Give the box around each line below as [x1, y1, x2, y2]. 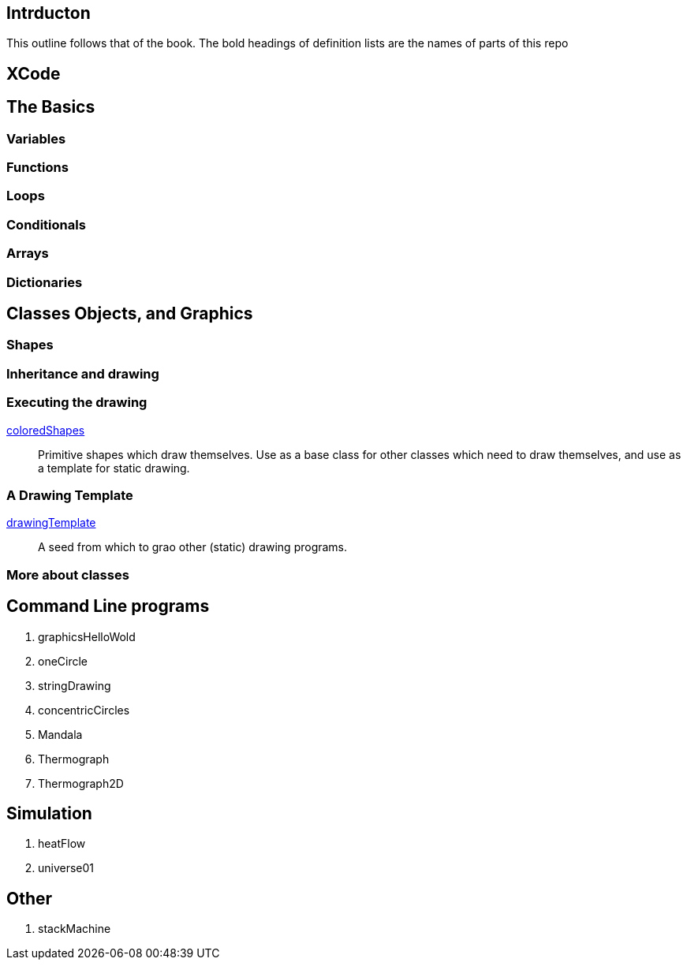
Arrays [6, 245, 49, 262]
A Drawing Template [6, 487, 133, 503]
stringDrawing [38, 678, 111, 692]
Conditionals [6, 216, 86, 233]
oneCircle [38, 654, 88, 668]
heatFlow [38, 837, 86, 851]
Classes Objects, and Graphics [6, 303, 253, 323]
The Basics [6, 97, 95, 117]
